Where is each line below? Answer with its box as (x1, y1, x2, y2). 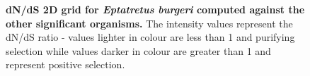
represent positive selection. (6, 57, 125, 72)
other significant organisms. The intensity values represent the (6, 15, 293, 30)
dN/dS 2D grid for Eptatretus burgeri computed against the (6, 2, 305, 16)
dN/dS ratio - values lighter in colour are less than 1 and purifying (6, 30, 295, 44)
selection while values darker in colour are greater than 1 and (6, 43, 271, 58)
